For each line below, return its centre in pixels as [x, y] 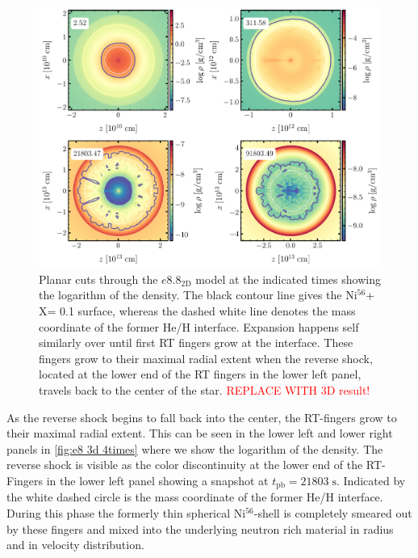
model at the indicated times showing [288, 279]
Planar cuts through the [98, 279]
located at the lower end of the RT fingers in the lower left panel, [200, 374]
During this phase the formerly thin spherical [119, 513]
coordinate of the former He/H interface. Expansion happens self [199, 326]
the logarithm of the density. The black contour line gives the [190, 295]
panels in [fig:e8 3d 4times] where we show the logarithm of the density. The [195, 448]
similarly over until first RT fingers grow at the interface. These [196, 342]
